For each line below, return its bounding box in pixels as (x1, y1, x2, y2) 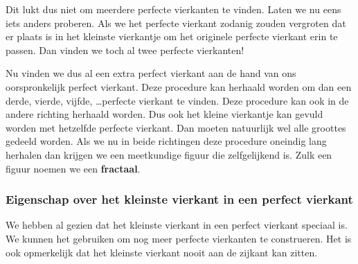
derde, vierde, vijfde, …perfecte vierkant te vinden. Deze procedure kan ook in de (6, 93, 349, 107)
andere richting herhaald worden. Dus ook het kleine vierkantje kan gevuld (6, 107, 323, 121)
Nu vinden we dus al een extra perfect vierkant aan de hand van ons (6, 66, 296, 80)
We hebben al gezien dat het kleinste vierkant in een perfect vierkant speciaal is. (6, 218, 348, 232)
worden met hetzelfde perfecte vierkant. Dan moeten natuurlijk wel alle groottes (6, 120, 346, 134)
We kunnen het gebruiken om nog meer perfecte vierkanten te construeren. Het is (6, 231, 352, 245)
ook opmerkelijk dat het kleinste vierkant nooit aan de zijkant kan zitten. (6, 245, 318, 259)
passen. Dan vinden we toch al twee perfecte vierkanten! (6, 42, 244, 57)
